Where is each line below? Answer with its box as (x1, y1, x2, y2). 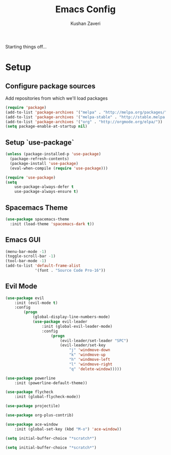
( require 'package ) (5, 105, 47, 110)
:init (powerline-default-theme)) (14, 380, 88, 385)
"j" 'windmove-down (69, 348, 110, 353)
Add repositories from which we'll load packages (5, 95, 108, 101)
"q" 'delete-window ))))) (69, 366, 122, 372)
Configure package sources (5, 81, 96, 90)
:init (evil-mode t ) (14, 300, 58, 305)
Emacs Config (55, 4, 116, 15)
